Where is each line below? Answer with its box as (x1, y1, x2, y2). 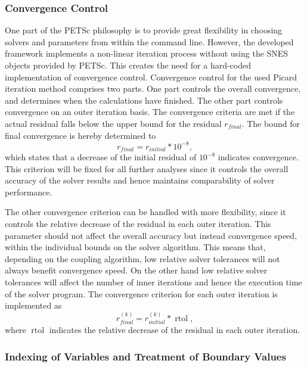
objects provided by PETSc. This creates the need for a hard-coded (5, 59, 251, 71)
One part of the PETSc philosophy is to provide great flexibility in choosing (5, 24, 283, 36)
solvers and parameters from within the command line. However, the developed (5, 35, 294, 48)
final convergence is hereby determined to (5, 129, 156, 141)
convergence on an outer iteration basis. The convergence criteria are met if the (5, 105, 295, 118)
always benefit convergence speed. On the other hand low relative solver (5, 264, 268, 276)
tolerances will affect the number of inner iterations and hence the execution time (5, 276, 302, 288)
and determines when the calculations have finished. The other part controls (5, 94, 283, 106)
